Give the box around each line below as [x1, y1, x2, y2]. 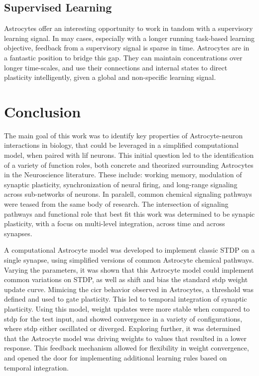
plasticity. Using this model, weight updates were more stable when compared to [4, 303, 250, 314]
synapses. [4, 228, 32, 238]
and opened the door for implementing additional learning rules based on [4, 352, 227, 363]
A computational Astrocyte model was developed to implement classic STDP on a [4, 245, 255, 255]
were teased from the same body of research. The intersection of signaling [4, 199, 229, 209]
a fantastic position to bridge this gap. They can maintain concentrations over [4, 52, 243, 62]
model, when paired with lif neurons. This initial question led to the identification [4, 150, 254, 160]
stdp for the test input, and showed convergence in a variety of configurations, [4, 313, 243, 324]
